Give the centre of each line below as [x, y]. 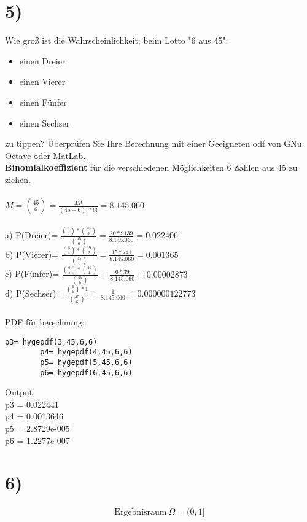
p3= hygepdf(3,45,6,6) [51, 342]
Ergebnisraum [141, 512]
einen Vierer [42, 81]
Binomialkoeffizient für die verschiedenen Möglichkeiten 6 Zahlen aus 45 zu [151, 167]
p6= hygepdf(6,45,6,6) [86, 372]
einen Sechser [45, 123]
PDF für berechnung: [45, 322]
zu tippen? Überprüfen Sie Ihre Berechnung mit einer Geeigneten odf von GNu [153, 143]
